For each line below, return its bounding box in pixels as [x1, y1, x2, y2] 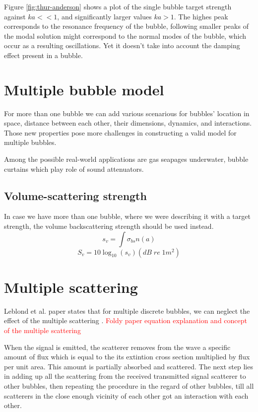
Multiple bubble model [4, 79, 164, 99]
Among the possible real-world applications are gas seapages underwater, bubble [4, 154, 249, 164]
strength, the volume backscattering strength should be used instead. [4, 221, 214, 231]
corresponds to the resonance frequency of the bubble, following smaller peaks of [4, 21, 249, 31]
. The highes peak [174, 11, 228, 21]
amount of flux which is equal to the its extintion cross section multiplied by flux [4, 351, 250, 362]
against [4, 11, 26, 21]
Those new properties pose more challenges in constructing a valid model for [4, 127, 237, 137]
